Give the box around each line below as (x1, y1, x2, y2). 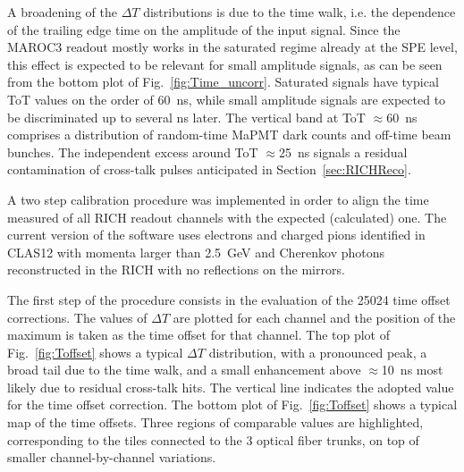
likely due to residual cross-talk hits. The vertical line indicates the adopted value (7, 377, 454, 396)
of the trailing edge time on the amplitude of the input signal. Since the (7, 20, 401, 38)
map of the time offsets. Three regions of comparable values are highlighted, (7, 413, 424, 432)
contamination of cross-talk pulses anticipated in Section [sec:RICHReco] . (7, 160, 411, 179)
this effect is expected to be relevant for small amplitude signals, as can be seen (7, 55, 443, 73)
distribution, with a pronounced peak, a (208, 342, 427, 361)
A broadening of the (7, 3, 117, 21)
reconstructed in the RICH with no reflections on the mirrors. (7, 260, 345, 279)
